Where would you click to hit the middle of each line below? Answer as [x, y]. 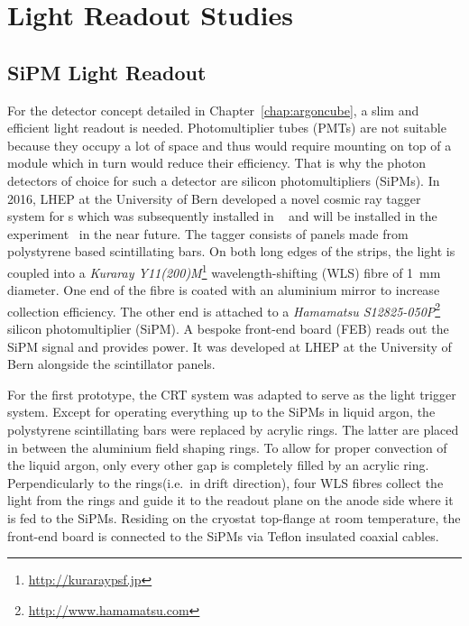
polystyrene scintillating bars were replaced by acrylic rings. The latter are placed [233, 429]
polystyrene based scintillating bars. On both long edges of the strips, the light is [231, 251]
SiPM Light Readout [107, 72]
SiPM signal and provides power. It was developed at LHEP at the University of [230, 346]
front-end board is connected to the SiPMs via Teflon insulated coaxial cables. [223, 535]
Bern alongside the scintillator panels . [111, 364]
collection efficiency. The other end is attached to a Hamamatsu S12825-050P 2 [224, 309]
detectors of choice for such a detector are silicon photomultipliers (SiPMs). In [224, 180]
